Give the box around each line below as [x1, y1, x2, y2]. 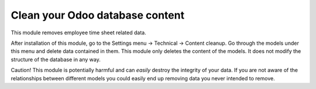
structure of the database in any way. [11, 56, 101, 63]
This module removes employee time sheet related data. [11, 29, 146, 36]
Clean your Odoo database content [11, 9, 184, 22]
